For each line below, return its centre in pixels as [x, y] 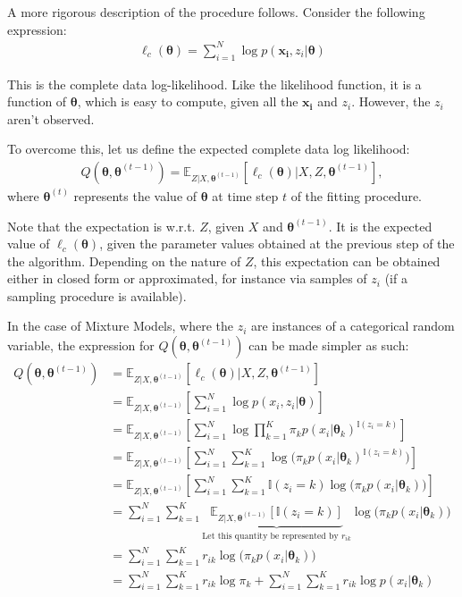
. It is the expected [380, 226]
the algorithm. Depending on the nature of [124, 261]
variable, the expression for [81, 345]
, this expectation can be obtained [347, 261]
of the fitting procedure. [357, 195]
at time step [245, 195]
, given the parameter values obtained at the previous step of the [277, 244]
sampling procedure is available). [97, 295]
